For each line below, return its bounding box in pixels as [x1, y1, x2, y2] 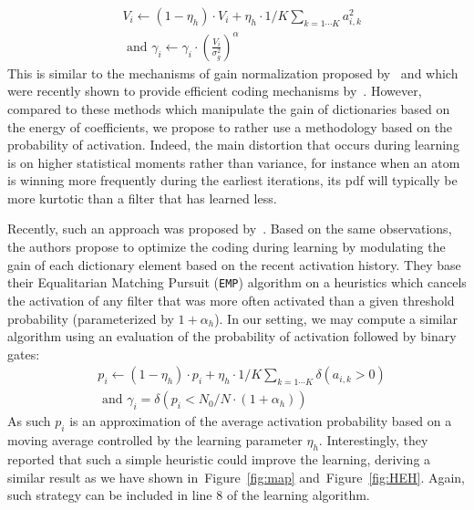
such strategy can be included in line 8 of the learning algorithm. [7, 485, 370, 505]
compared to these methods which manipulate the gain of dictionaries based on [7, 99, 450, 118]
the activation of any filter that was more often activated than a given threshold [7, 290, 455, 309]
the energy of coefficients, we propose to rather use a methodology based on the [7, 117, 453, 136]
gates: [7, 344, 40, 363]
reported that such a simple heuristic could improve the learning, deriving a [7, 449, 431, 468]
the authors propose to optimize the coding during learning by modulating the [7, 237, 446, 256]
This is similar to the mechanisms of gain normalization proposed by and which [7, 63, 459, 82]
